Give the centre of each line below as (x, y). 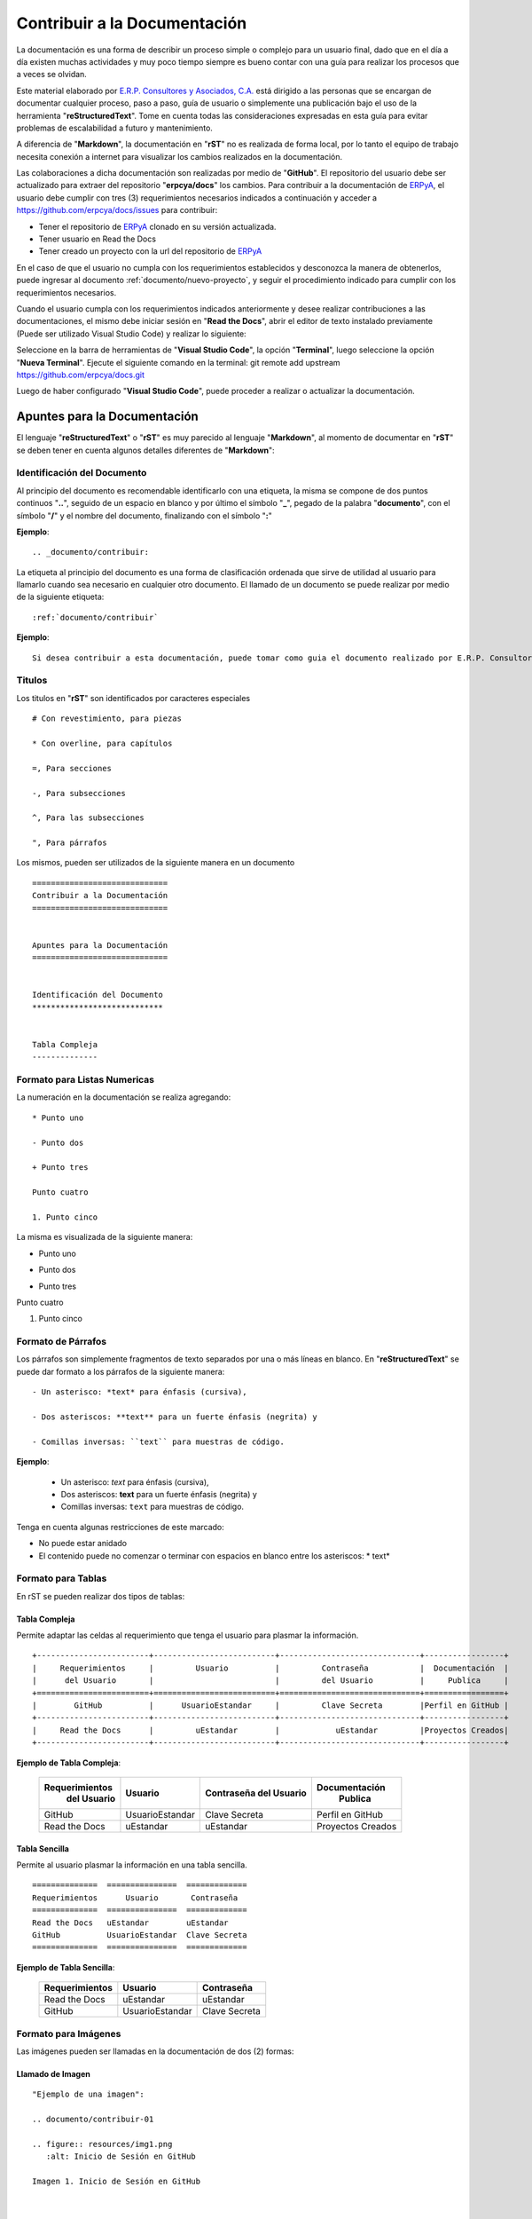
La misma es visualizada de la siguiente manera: (105, 1237)
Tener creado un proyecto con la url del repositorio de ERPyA (150, 251)
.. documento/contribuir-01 (93, 2120)
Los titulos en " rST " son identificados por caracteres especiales (133, 698)
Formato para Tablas (62, 1578)
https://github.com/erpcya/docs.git (81, 375)
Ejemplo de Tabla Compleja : (69, 1763)
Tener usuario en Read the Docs (98, 239)
